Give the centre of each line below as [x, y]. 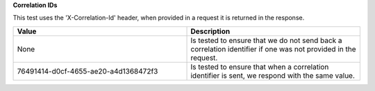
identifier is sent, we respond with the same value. [273, 75]
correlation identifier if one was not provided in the [274, 49]
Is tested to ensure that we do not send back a [267, 40]
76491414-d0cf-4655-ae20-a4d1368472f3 [87, 71]
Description [210, 31]
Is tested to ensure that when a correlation [260, 67]
